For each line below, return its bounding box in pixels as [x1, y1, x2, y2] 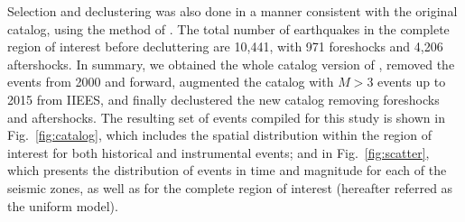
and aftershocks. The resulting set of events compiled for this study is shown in [7, 107, 445, 126]
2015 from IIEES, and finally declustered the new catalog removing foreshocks [7, 89, 440, 108]
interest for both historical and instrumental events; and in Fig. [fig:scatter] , [7, 143, 430, 162]
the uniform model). [7, 196, 118, 215]
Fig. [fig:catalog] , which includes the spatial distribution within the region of [7, 125, 432, 144]
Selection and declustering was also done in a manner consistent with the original [7, 2, 458, 20]
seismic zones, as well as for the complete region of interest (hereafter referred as [7, 178, 453, 197]
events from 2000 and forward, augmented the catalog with [7, 72, 334, 91]
